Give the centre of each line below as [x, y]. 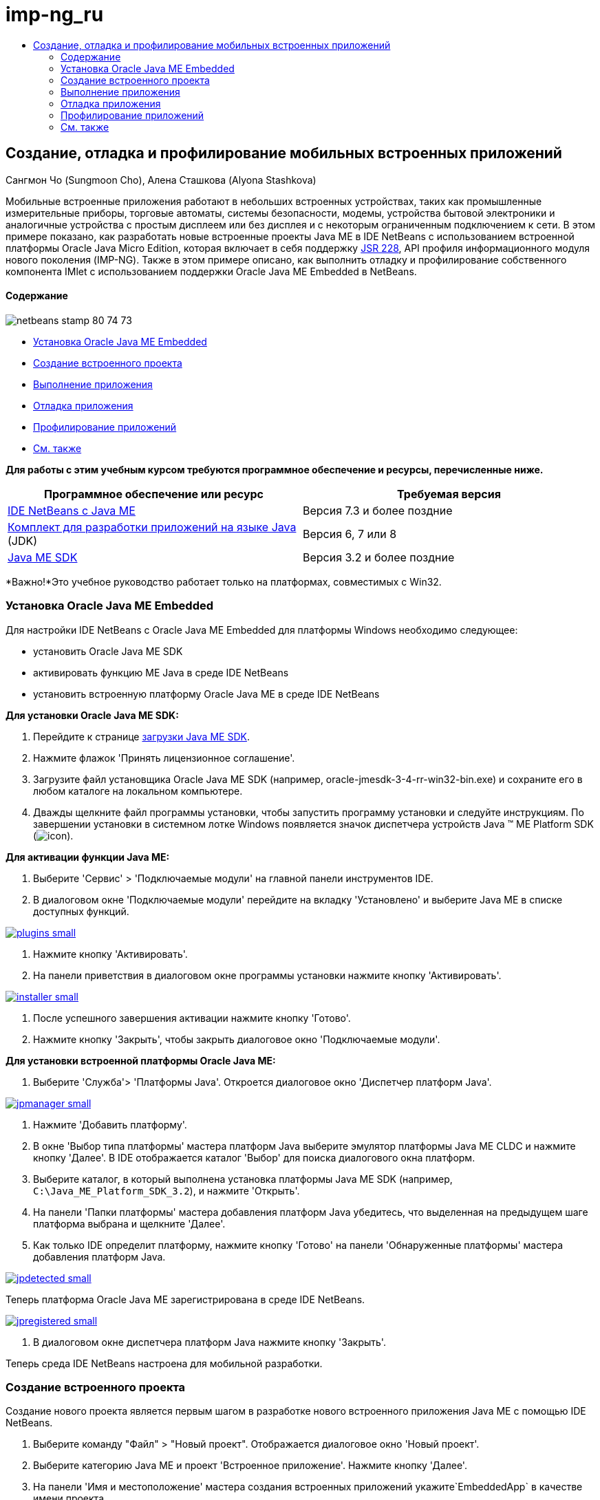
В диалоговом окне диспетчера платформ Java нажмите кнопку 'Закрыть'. [210, 1342]
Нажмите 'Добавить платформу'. [110, 1124]
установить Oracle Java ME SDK [108, 651]
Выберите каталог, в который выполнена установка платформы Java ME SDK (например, [243, 1179]
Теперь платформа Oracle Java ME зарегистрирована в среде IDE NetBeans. [185, 1299]
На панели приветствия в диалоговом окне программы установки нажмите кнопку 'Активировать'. [267, 975]
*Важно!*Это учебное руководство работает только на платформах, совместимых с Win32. [224, 581]
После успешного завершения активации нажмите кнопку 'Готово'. [192, 1018]
